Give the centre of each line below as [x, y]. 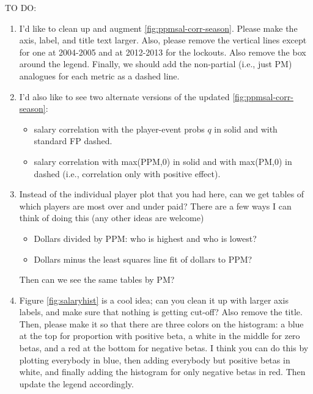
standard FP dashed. [73, 141]
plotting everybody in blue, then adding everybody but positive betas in [155, 359]
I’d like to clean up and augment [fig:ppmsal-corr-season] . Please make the [158, 28]
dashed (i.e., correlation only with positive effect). [127, 173]
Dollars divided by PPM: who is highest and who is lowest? [145, 238]
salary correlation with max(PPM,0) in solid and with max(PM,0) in [163, 161]
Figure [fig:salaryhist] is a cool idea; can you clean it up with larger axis [154, 300]
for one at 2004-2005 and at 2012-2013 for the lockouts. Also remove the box [163, 52]
